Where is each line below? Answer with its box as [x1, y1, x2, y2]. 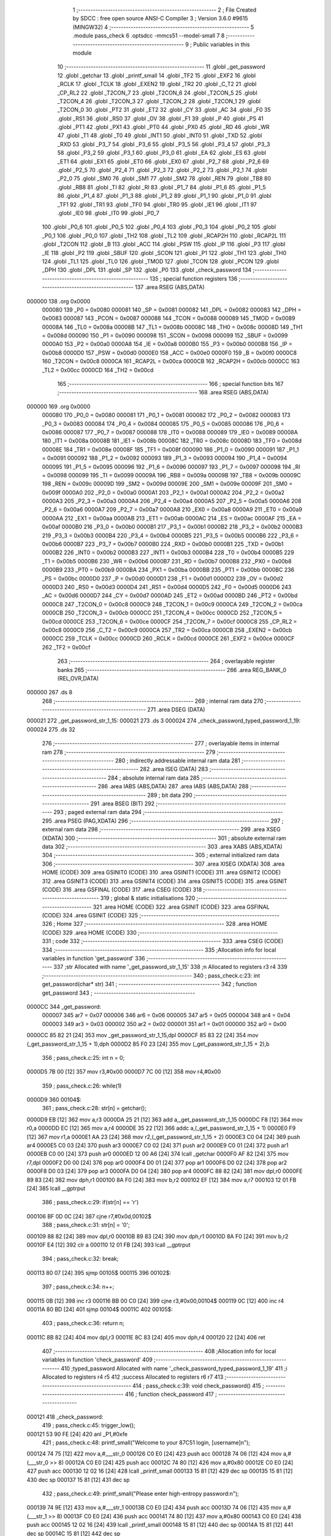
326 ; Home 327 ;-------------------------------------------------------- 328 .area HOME [42, 920, 268, 928]
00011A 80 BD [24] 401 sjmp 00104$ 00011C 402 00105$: [26, 1306, 173, 1313]
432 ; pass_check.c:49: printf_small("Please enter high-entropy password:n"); [42, 1490, 239, 1497]
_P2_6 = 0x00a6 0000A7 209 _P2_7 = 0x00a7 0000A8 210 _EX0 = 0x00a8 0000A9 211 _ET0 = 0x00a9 [42, 506, 303, 513]
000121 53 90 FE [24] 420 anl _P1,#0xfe [26, 1430, 128, 1438]
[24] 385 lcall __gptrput [26, 1185, 86, 1192]
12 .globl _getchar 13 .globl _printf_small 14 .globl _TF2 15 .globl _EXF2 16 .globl [57, 71, 256, 79]
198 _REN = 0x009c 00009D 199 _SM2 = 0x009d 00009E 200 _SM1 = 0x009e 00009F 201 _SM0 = [42, 480, 293, 488]
